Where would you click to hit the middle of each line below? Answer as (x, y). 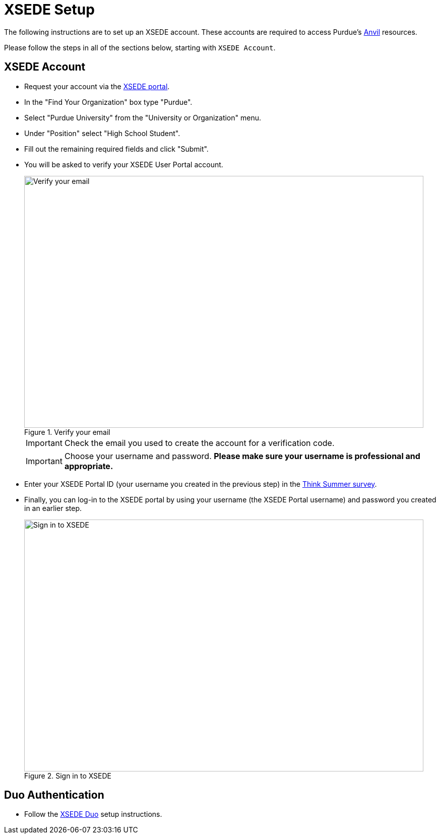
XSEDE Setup (49, 10)
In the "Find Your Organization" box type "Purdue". (108, 102)
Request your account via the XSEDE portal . (97, 86)
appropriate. (89, 466)
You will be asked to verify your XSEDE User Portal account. (124, 164)
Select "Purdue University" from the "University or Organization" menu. (143, 117)
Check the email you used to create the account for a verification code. (199, 443)
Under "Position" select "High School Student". (102, 133)
